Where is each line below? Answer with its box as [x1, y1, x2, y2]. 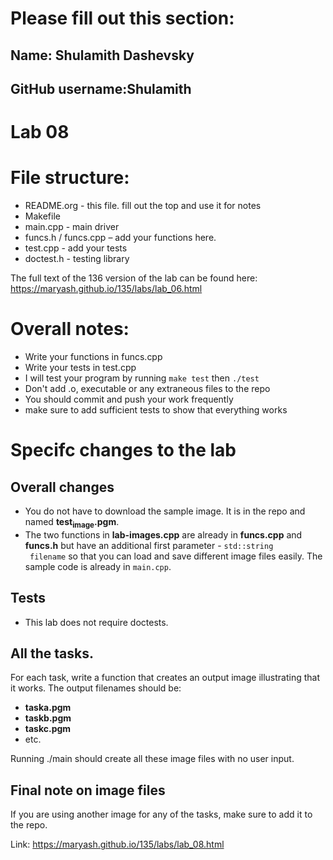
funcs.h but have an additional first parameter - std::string [24, 539, 274, 551]
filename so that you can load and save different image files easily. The [29, 550, 323, 562]
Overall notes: [10, 318, 130, 341]
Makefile [24, 210, 61, 222]
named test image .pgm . [24, 516, 120, 530]
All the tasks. [10, 645, 95, 662]
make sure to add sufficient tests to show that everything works [24, 404, 288, 416]
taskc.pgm [24, 723, 72, 735]
